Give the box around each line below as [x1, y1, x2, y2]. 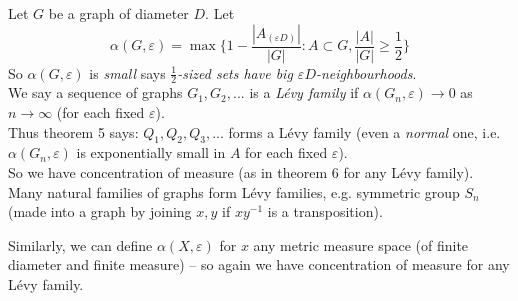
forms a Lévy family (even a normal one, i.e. [228, 121, 501, 142]
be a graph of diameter [48, 3, 189, 23]
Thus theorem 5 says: [8, 121, 139, 142]
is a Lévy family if [249, 82, 359, 103]
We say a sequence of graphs [8, 82, 183, 103]
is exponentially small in [76, 142, 226, 163]
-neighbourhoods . [315, 62, 417, 83]
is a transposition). [267, 201, 383, 222]
